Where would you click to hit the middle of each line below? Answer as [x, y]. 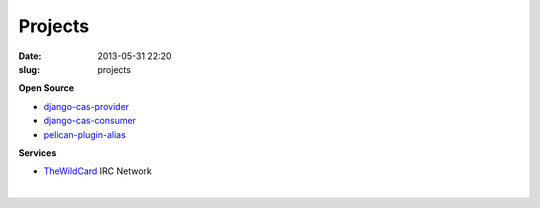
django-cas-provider [86, 106]
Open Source [46, 88]
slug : [29, 69]
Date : [30, 56]
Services [37, 152]
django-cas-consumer [90, 121]
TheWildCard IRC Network [97, 171]
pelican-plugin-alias [85, 134]
